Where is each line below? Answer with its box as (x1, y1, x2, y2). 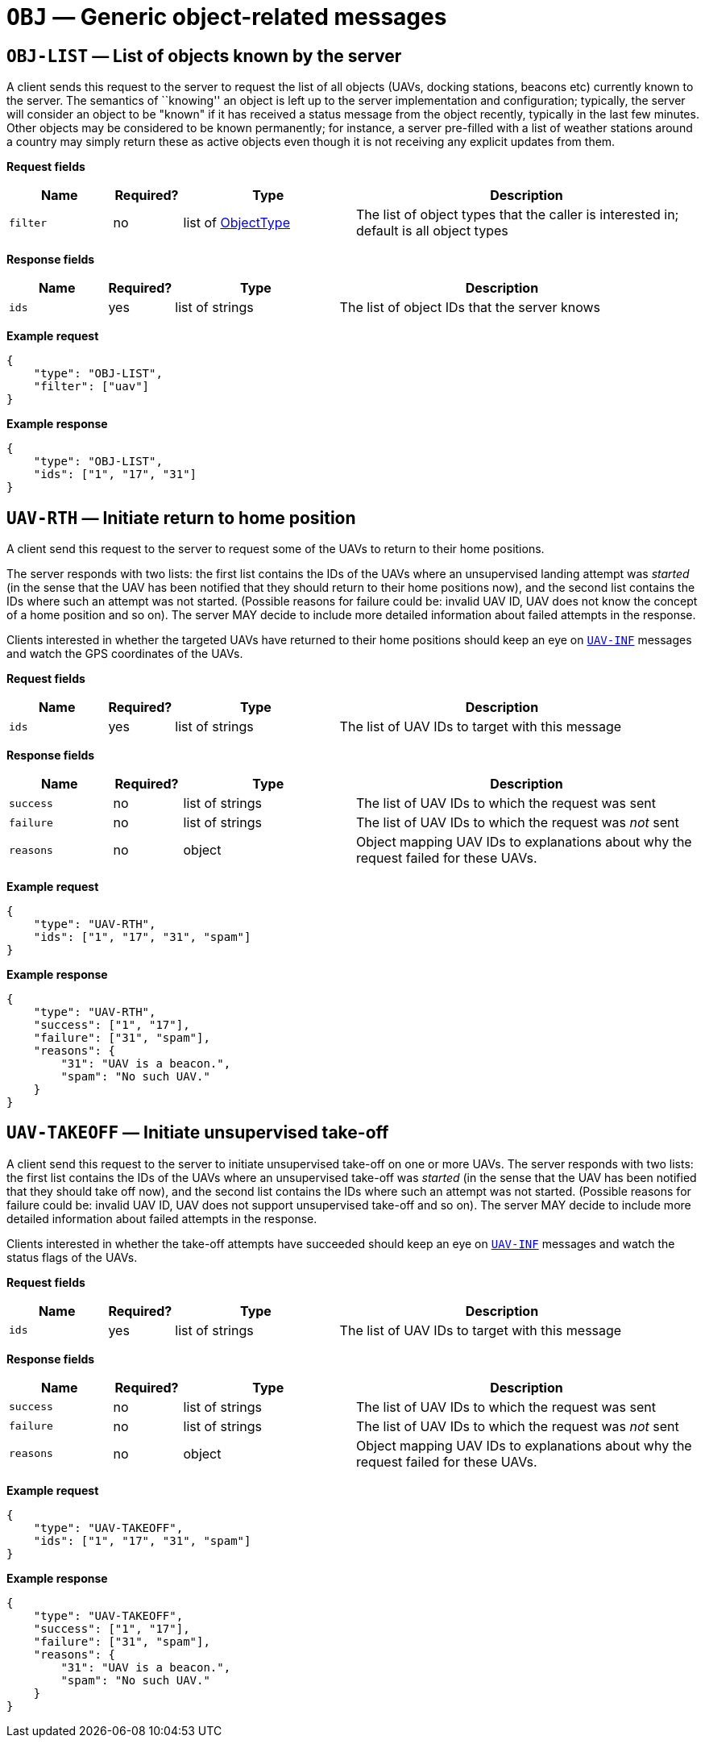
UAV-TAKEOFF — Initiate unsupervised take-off (6, 1122, 389, 1143)
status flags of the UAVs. (6, 1250, 138, 1264)
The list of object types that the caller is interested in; (356, 206, 679, 223)
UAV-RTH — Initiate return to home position (6, 507, 356, 528)
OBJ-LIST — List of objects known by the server (6, 45, 402, 66)
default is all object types (356, 223, 508, 239)
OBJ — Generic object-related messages (6, 3, 447, 31)
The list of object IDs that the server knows (339, 299, 601, 316)
